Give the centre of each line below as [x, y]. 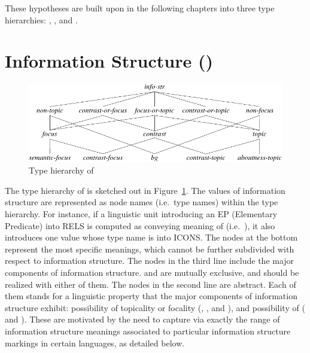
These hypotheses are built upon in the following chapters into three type [140, 8]
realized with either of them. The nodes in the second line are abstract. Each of [151, 284]
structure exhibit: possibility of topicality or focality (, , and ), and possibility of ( [155, 307]
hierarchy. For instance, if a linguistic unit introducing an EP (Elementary [141, 214]
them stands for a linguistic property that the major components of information [151, 296]
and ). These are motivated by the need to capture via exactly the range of [142, 319]
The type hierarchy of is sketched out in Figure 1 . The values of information [145, 190]
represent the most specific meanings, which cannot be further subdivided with [150, 249]
